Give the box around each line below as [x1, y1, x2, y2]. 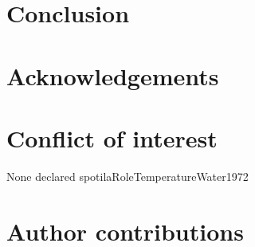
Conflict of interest [6, 121, 218, 154]
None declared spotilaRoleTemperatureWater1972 [6, 167, 249, 184]
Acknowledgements [6, 59, 219, 92]
